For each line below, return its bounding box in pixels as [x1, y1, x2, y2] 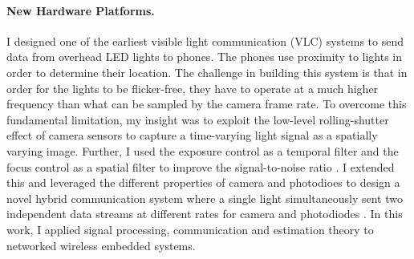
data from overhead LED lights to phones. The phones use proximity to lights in [6, 48, 403, 65]
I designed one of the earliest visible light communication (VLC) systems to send [6, 32, 404, 49]
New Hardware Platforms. [6, 2, 155, 18]
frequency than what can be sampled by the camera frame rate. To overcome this [6, 95, 407, 112]
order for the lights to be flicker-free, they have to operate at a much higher [6, 79, 379, 96]
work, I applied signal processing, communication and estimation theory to [6, 221, 374, 237]
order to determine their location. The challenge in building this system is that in [6, 63, 408, 80]
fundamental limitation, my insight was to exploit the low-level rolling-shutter [6, 111, 389, 127]
